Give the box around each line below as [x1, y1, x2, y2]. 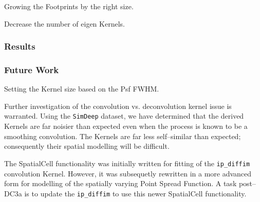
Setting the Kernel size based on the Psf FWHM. [4, 83, 159, 94]
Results [4, 40, 35, 53]
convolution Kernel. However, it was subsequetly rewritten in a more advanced [4, 168, 252, 178]
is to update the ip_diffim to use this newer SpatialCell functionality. [24, 188, 247, 198]
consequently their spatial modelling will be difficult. [4, 141, 170, 151]
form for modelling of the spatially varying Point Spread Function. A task [4, 178, 237, 189]
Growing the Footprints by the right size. [4, 1, 134, 11]
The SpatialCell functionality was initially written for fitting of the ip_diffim [4, 158, 250, 168]
